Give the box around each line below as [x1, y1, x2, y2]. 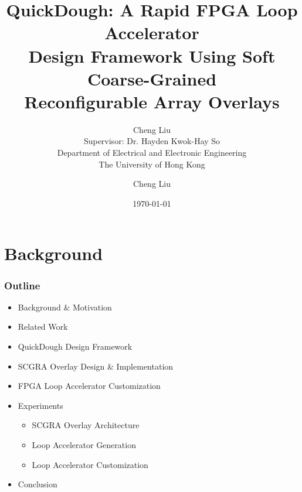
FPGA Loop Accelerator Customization [18, 380, 161, 392]
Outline [4, 278, 40, 292]
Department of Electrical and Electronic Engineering [57, 146, 247, 159]
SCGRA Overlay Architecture [32, 419, 140, 431]
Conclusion [18, 478, 57, 490]
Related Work [18, 320, 68, 333]
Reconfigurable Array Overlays [24, 89, 280, 113]
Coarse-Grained [87, 66, 217, 90]
